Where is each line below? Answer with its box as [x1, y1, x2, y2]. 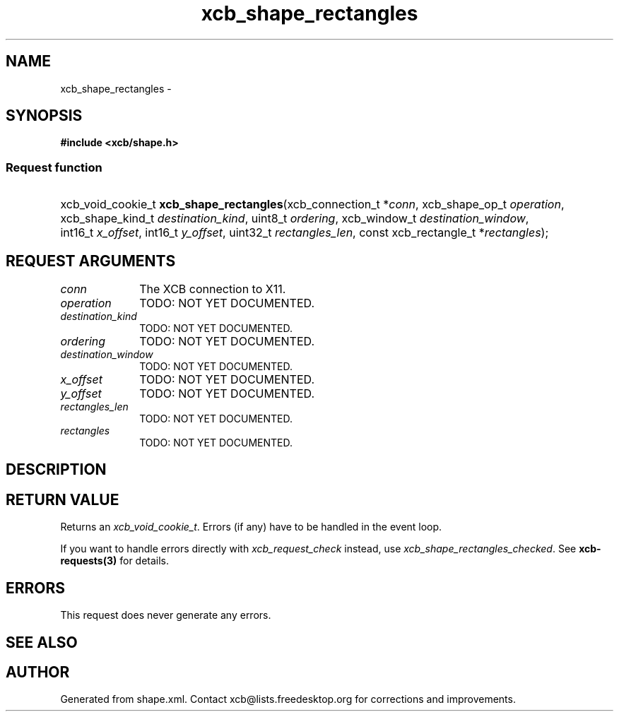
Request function [6, 160, 102, 174]
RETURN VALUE [6, 490, 119, 509]
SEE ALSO [6, 633, 78, 651]
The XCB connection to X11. [139, 282, 286, 297]
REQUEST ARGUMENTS [6, 251, 176, 270]
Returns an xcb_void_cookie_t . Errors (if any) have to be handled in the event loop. [60, 521, 442, 533]
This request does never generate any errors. [60, 609, 271, 622]
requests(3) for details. [60, 555, 170, 567]
